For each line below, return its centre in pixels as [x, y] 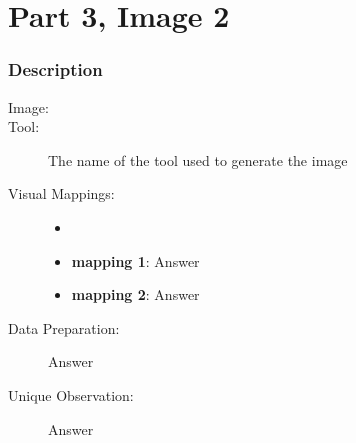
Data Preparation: [64, 327]
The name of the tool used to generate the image [198, 159]
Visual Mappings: [61, 193]
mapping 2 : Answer [135, 294]
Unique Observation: [71, 394]
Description [55, 69]
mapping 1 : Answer [135, 260]
